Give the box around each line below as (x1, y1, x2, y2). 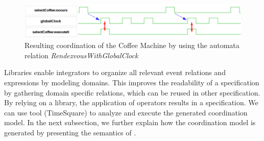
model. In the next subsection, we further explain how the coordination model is (4, 117, 256, 128)
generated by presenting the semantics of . (4, 127, 136, 137)
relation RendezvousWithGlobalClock (25, 50, 138, 60)
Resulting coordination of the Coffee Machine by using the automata (25, 40, 239, 51)
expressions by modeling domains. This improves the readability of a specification (4, 77, 259, 88)
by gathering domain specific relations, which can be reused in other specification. (4, 87, 260, 98)
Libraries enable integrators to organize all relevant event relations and (4, 67, 226, 78)
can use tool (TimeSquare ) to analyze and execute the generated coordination (4, 107, 248, 118)
